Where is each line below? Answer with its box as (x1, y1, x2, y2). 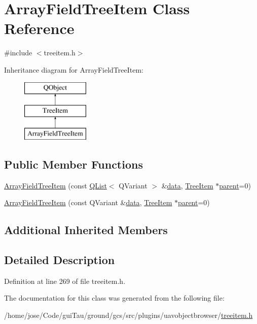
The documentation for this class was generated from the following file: (4, 293, 225, 303)
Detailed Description (4, 252, 115, 268)
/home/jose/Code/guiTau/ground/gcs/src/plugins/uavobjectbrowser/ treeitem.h (4, 310, 253, 320)
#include (4, 47, 32, 58)
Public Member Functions (4, 156, 143, 172)
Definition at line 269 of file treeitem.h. (4, 275, 126, 286)
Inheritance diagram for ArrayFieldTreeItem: (4, 64, 144, 75)
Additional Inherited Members (4, 222, 168, 238)
